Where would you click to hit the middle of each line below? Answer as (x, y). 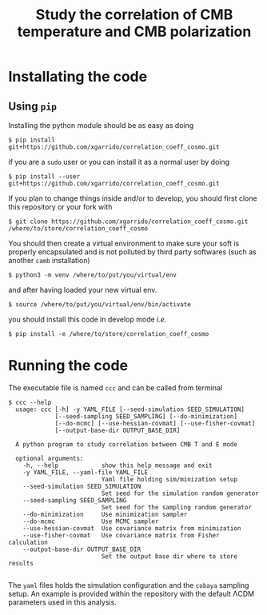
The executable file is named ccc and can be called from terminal (115, 387)
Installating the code (78, 77)
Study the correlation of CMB (134, 15)
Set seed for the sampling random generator (176, 507)
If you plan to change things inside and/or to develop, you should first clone (133, 198)
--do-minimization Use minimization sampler (105, 514)
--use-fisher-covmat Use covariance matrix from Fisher (121, 535)
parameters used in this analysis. (63, 602)
